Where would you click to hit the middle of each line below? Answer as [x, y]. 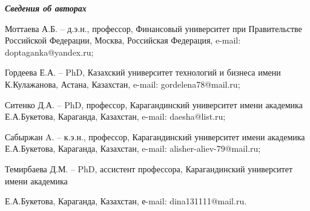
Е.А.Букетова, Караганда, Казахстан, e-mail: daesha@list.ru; [115, 116]
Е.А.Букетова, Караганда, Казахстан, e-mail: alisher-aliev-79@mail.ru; [133, 148]
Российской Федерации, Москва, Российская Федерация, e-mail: [123, 40]
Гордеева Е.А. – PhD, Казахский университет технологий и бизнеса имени [143, 72]
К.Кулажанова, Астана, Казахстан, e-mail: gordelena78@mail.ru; [123, 84]
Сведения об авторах [46, 8]
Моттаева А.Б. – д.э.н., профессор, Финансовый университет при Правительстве [153, 28]
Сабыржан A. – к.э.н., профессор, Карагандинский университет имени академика [155, 136]
